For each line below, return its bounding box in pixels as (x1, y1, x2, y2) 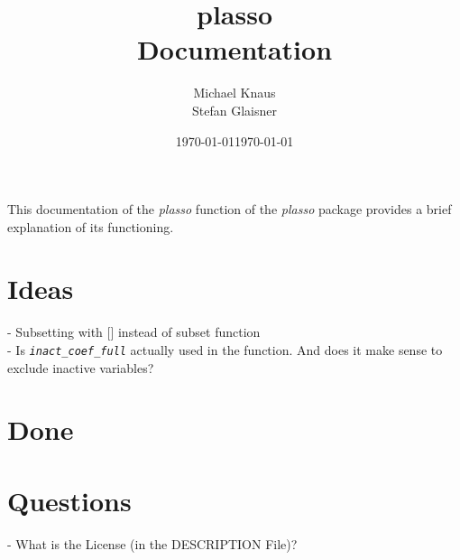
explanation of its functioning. (7, 217, 174, 236)
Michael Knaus (193, 83, 276, 102)
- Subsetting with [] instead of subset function (7, 322, 261, 341)
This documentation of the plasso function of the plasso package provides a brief (7, 200, 452, 219)
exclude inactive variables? (7, 358, 154, 377)
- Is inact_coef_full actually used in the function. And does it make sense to (7, 341, 443, 359)
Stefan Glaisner (192, 100, 277, 119)
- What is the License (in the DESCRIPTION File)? (7, 534, 298, 553)
